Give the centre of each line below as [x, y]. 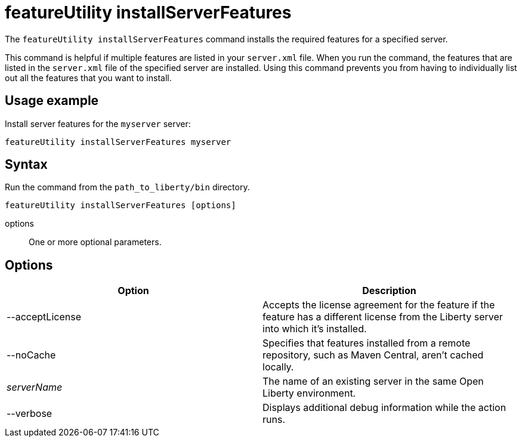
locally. [278, 367]
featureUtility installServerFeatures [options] [121, 205]
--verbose [30, 414]
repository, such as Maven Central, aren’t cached [373, 355]
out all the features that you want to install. [88, 78]
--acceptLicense [44, 317]
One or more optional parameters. [95, 242]
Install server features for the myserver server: [98, 123]
